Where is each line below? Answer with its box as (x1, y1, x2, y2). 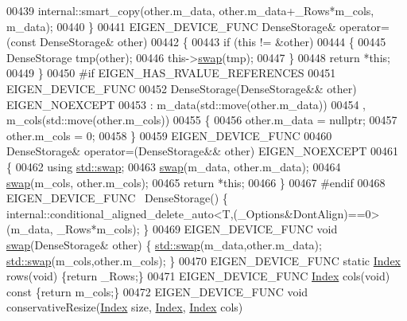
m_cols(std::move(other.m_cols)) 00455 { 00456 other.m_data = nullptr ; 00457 (6, 112, 397, 128)
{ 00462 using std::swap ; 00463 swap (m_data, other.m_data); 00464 (6, 158, 341, 174)
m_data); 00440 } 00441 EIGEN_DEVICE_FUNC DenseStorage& (6, 18, 336, 34)
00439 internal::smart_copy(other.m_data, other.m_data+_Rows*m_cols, (6, 2, 374, 18)
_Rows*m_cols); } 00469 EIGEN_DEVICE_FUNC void (56, 221, 338, 237)
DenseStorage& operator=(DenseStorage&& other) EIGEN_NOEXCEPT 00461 (6, 143, 399, 159)
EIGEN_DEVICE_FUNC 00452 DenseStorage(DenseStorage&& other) (6, 80, 357, 96)
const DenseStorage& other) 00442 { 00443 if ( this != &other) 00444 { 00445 (10, 33, 386, 50)
